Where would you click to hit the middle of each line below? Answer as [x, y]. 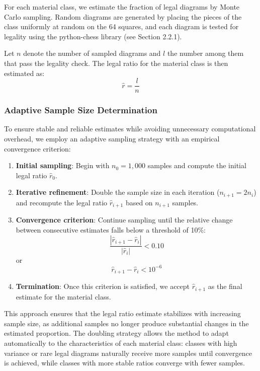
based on [139, 202]
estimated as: [24, 73]
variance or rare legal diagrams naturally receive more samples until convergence [128, 353]
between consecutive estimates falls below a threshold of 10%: [111, 229]
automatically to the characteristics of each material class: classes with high [121, 343]
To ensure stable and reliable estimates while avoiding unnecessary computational [130, 129]
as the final [225, 286]
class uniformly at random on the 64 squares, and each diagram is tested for [121, 26]
